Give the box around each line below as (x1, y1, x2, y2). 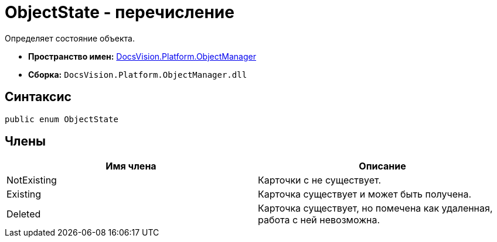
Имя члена (105, 160, 156, 172)
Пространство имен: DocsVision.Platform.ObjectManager (28, 51, 256, 61)
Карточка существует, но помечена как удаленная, (258, 202, 493, 215)
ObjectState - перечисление (5, 2, 234, 22)
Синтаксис (5, 89, 72, 105)
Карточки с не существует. (258, 174, 382, 186)
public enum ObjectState (5, 114, 118, 124)
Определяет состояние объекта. (5, 33, 135, 43)
